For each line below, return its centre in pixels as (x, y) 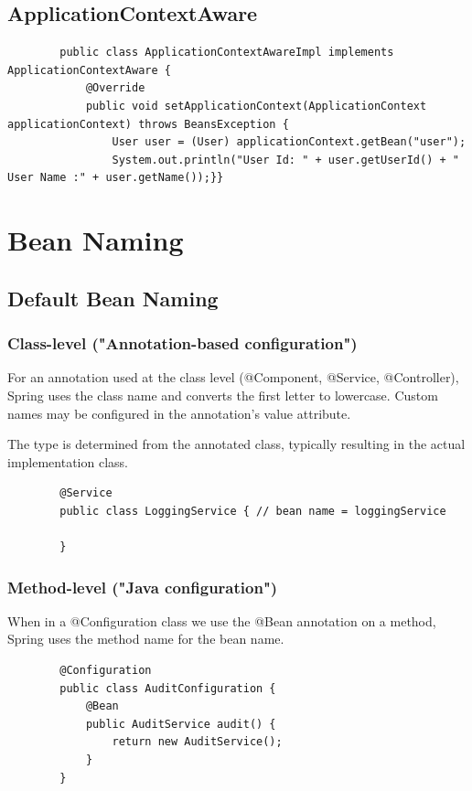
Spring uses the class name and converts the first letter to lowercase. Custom (223, 395)
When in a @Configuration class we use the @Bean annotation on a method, (222, 620)
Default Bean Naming (113, 298)
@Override (115, 88)
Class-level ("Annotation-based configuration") (182, 343)
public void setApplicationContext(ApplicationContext (256, 106)
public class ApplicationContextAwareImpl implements (227, 53)
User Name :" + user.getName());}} (116, 178)
